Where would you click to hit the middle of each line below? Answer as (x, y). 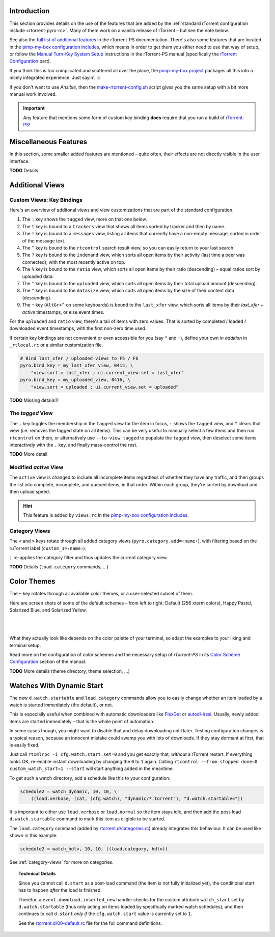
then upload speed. (30, 492)
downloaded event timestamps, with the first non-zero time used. (78, 328)
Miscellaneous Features (48, 142)
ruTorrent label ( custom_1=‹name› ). (48, 548)
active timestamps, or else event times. (63, 312)
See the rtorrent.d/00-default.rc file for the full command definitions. (90, 923)
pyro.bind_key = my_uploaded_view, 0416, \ (75, 380)
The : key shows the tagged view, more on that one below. (85, 219)
